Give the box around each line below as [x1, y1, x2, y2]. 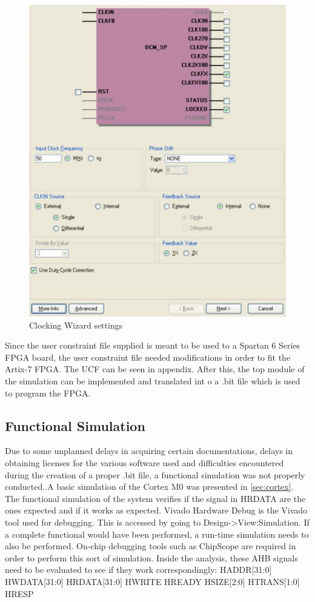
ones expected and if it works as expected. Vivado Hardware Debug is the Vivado [5, 504, 308, 517]
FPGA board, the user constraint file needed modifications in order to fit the [5, 350, 291, 363]
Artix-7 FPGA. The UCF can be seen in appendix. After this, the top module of [5, 363, 305, 375]
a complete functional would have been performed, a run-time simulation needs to [5, 527, 309, 540]
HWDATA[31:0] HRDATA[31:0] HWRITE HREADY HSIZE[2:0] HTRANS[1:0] [5, 575, 300, 587]
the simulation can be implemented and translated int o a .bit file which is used [5, 375, 300, 387]
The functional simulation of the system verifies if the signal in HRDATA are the [5, 492, 306, 504]
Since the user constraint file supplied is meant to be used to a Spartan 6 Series [5, 339, 300, 352]
